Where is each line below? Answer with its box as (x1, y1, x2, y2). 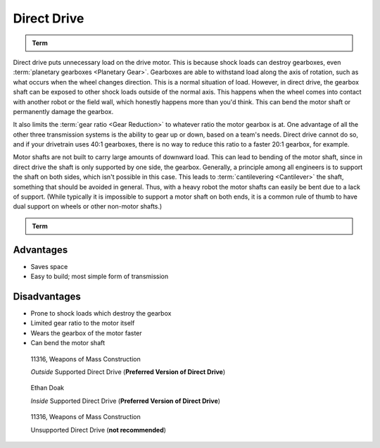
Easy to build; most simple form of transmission (30, 272, 169, 281)
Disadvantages (13, 290, 81, 302)
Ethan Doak (30, 384, 65, 392)
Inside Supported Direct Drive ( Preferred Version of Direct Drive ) (30, 397, 221, 405)
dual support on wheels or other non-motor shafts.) (13, 202, 163, 211)
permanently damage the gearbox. (13, 107, 114, 116)
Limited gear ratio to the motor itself (30, 319, 135, 328)
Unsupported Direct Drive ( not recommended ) (30, 425, 167, 434)
